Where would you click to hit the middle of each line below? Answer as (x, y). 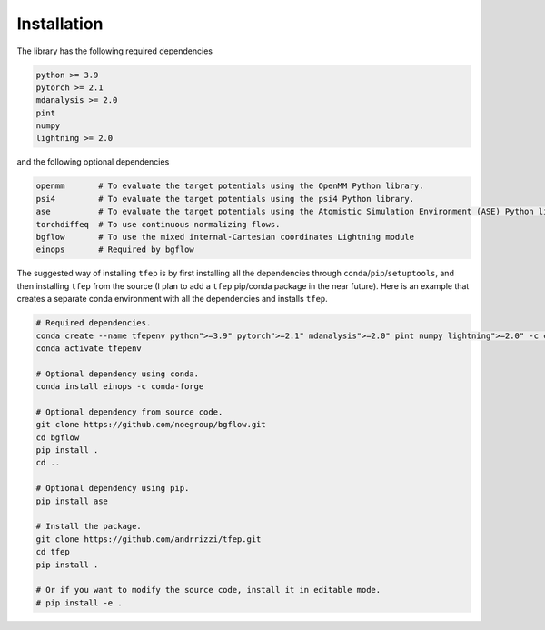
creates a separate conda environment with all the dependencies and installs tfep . (173, 299)
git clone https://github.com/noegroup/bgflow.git (151, 425)
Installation (60, 24)
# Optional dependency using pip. (113, 488)
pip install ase (72, 501)
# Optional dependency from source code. (129, 412)
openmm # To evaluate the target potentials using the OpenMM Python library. (230, 186)
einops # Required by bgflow (115, 250)
